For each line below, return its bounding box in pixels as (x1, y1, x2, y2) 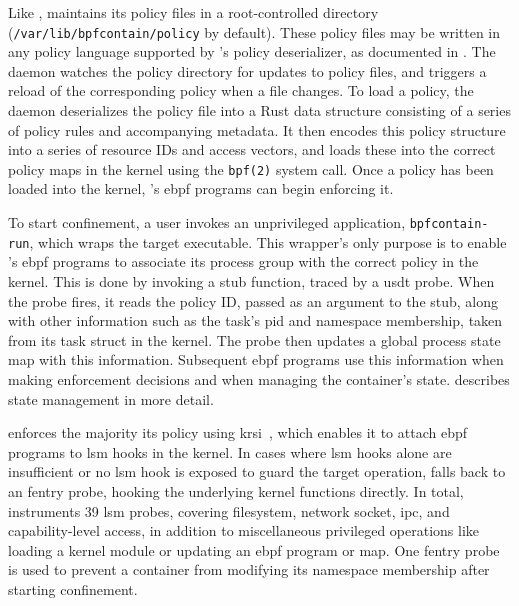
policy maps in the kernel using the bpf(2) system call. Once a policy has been (8, 158, 494, 179)
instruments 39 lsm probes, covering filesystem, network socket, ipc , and (8, 500, 450, 521)
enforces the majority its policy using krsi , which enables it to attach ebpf (8, 422, 468, 443)
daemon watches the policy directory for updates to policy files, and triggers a (8, 60, 487, 81)
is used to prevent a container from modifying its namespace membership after (8, 559, 490, 580)
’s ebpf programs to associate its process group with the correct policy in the (8, 251, 479, 272)
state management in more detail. (8, 388, 214, 409)
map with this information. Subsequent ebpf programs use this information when (8, 349, 504, 370)
